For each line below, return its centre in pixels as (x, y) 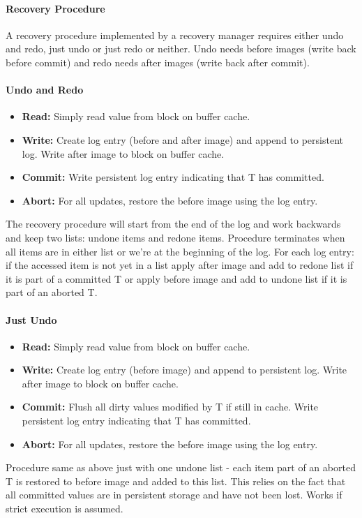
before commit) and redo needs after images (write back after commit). (158, 62)
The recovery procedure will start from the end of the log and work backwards (173, 224)
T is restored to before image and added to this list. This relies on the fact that (176, 481)
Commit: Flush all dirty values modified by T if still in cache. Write (170, 407)
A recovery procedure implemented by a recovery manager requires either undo (175, 35)
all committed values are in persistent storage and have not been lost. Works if (174, 495)
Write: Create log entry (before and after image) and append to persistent (182, 139)
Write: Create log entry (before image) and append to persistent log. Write (184, 370)
